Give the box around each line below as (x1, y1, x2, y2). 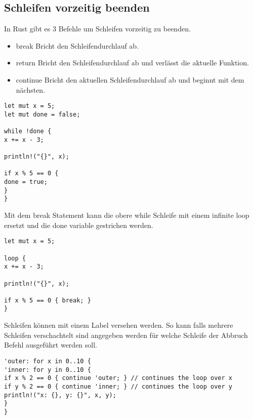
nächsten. (16, 84, 46, 95)
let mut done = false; (4, 110, 80, 118)
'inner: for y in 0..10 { (4, 366, 91, 373)
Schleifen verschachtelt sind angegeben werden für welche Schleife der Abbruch (4, 329, 248, 340)
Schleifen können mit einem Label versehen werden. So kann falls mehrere (4, 320, 233, 330)
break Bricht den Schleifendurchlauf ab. (16, 40, 139, 51)
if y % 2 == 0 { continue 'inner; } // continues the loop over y (4, 383, 233, 390)
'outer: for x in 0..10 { (4, 357, 91, 365)
